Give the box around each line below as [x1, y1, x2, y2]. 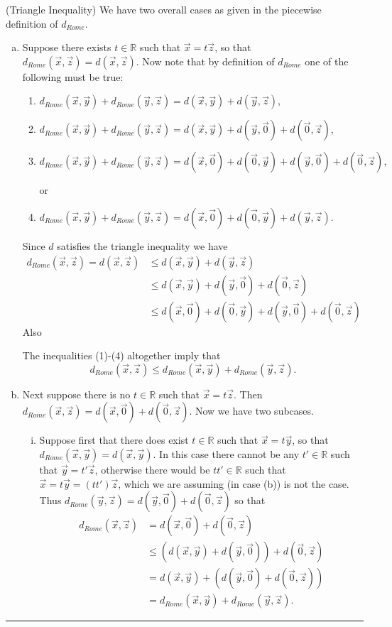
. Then [233, 386, 263, 401]
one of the [305, 53, 349, 68]
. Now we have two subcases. [189, 403, 314, 418]
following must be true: [22, 69, 124, 84]
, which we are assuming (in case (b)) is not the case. [118, 476, 349, 491]
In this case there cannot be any [159, 447, 300, 462]
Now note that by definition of [142, 53, 275, 68]
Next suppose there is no [22, 386, 131, 401]
